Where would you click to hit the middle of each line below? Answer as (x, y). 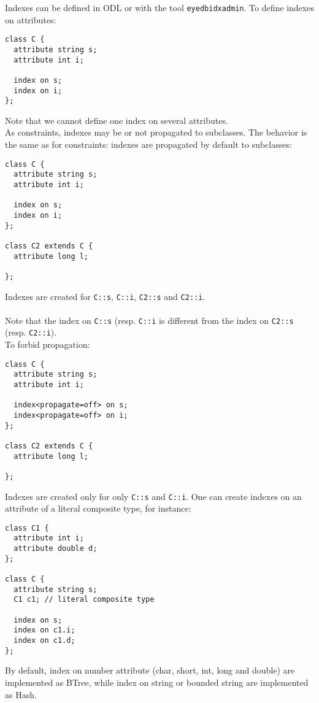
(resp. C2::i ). (31, 332)
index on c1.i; (44, 630)
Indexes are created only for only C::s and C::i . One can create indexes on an (153, 496)
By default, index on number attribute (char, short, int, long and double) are (150, 670)
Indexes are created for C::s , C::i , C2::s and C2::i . (105, 296)
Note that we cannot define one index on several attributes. (117, 120)
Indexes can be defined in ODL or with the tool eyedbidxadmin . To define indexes (159, 7)
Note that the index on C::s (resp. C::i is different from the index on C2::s (149, 320)
